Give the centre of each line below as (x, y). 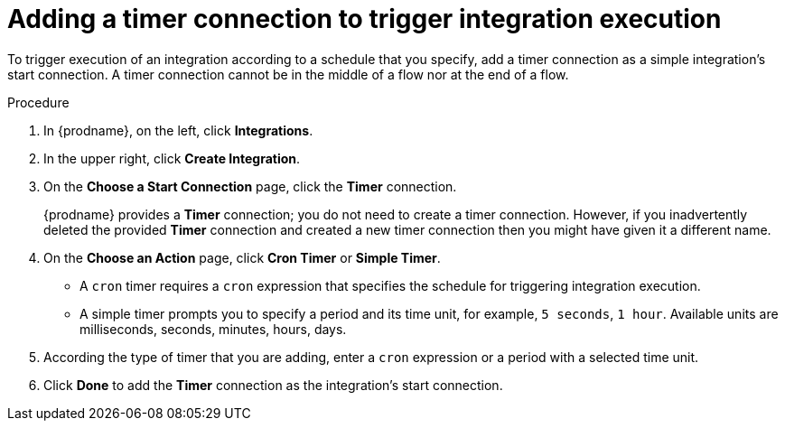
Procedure (38, 102)
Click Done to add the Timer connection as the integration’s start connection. (273, 385)
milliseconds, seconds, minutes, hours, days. (213, 329)
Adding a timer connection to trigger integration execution (364, 19)
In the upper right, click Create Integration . (172, 158)
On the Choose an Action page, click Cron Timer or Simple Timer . (242, 257)
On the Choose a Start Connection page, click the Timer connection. (250, 186)
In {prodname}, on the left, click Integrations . (178, 130)
